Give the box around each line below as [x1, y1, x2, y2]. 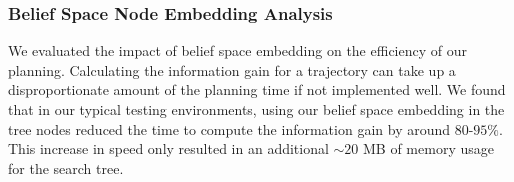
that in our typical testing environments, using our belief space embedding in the [8, 99, 505, 119]
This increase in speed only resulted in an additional [8, 138, 329, 159]
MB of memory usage [363, 138, 494, 159]
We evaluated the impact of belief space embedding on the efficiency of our [8, 40, 467, 61]
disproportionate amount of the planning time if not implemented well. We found [8, 79, 506, 100]
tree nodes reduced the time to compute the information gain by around [8, 118, 451, 139]
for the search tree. [8, 157, 124, 178]
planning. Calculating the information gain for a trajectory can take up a [8, 59, 456, 80]
